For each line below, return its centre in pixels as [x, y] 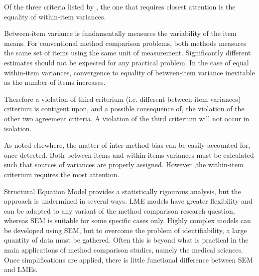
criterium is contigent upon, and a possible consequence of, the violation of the [124, 109]
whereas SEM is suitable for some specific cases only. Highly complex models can [128, 220]
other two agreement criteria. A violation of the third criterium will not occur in [127, 118]
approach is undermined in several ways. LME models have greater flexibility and [128, 201]
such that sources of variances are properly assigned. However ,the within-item [124, 164]
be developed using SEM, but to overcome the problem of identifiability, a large [126, 230]
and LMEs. [21, 269]
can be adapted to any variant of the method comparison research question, [120, 210]
